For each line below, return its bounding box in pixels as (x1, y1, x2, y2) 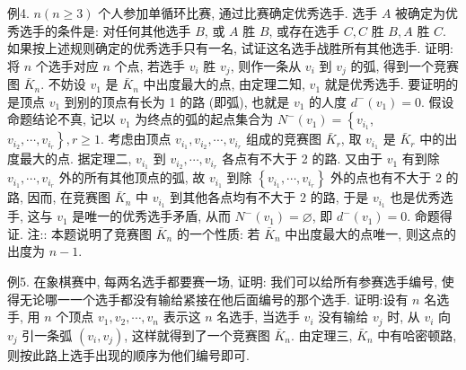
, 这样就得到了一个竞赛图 (124, 325, 270, 344)
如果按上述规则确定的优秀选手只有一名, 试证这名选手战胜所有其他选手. (7, 39, 421, 57)
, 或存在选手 (268, 21, 340, 40)
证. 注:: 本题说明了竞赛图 (7, 224, 152, 242)
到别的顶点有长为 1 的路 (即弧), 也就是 (64, 92, 290, 110)
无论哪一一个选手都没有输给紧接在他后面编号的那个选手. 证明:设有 (19, 289, 409, 308)
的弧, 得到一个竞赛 (350, 56, 459, 75)
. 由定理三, (291, 325, 353, 344)
